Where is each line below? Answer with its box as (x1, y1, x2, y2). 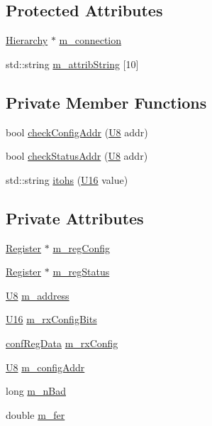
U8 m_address (6, 288, 69, 302)
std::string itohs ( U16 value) (6, 172, 128, 187)
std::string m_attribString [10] (6, 56, 139, 71)
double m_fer (6, 407, 65, 422)
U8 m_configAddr (6, 359, 85, 374)
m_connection (59, 33, 122, 48)
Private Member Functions (6, 91, 207, 113)
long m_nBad (6, 383, 66, 398)
